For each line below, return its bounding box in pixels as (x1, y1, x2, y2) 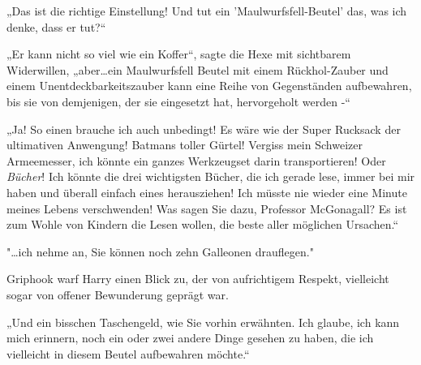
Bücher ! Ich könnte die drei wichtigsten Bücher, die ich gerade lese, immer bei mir (6, 168, 415, 185)
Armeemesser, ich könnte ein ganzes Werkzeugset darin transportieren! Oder (6, 152, 386, 169)
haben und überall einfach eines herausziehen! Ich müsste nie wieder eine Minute (6, 183, 407, 200)
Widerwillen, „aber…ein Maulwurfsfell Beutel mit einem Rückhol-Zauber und (6, 61, 389, 78)
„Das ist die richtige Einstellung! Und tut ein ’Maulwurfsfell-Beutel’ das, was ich (6, 2, 407, 19)
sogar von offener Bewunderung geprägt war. (6, 286, 229, 303)
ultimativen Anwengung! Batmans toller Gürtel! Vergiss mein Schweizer (6, 136, 363, 153)
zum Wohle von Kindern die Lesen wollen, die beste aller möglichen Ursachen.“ (6, 216, 399, 233)
